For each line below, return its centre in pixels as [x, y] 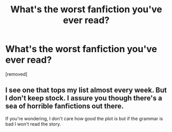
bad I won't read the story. [33, 124]
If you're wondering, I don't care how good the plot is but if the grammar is [84, 118]
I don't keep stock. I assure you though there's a [84, 98]
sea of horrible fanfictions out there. [65, 106]
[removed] [16, 74]
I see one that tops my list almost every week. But [86, 90]
